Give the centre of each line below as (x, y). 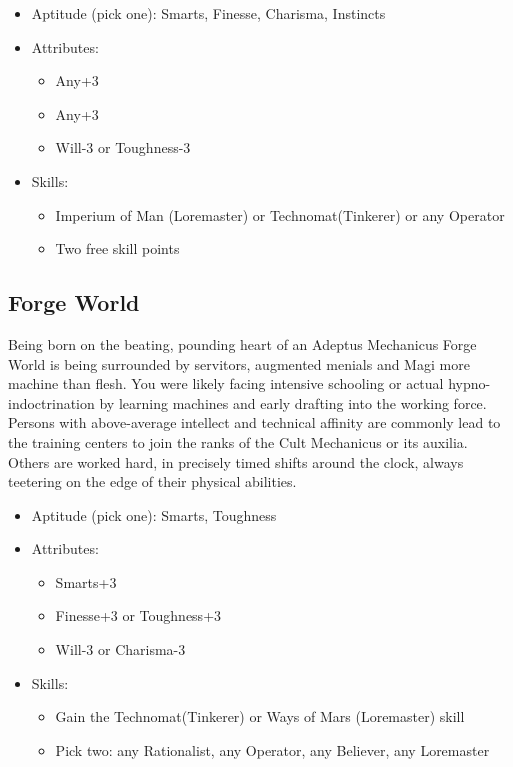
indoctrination (51, 402)
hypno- (469, 383)
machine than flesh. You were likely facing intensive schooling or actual (226, 383)
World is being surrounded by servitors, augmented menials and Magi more (239, 363)
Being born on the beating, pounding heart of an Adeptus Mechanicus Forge (242, 343)
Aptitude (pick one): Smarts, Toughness (154, 514)
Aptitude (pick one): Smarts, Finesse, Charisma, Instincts (208, 13)
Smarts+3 (86, 581)
